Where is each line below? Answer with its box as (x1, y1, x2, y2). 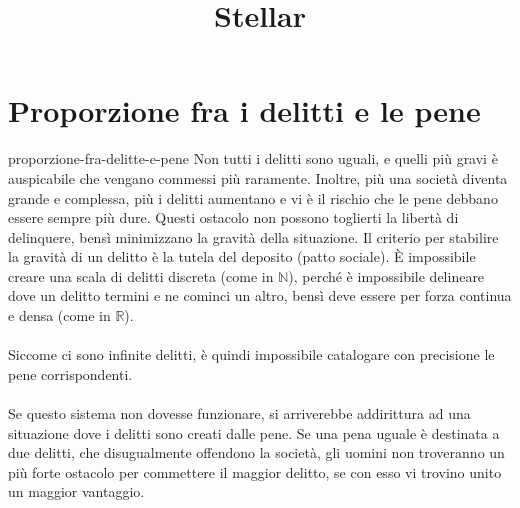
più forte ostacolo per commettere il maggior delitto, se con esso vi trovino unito (8, 461, 502, 482)
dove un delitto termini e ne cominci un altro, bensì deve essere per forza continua (8, 285, 512, 306)
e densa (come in (8, 305, 111, 326)
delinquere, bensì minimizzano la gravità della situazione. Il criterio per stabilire (8, 226, 499, 247)
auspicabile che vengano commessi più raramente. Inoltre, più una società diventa (8, 167, 508, 188)
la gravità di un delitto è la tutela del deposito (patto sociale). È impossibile (8, 246, 476, 267)
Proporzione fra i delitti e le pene (8, 90, 481, 131)
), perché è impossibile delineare (288, 265, 485, 286)
